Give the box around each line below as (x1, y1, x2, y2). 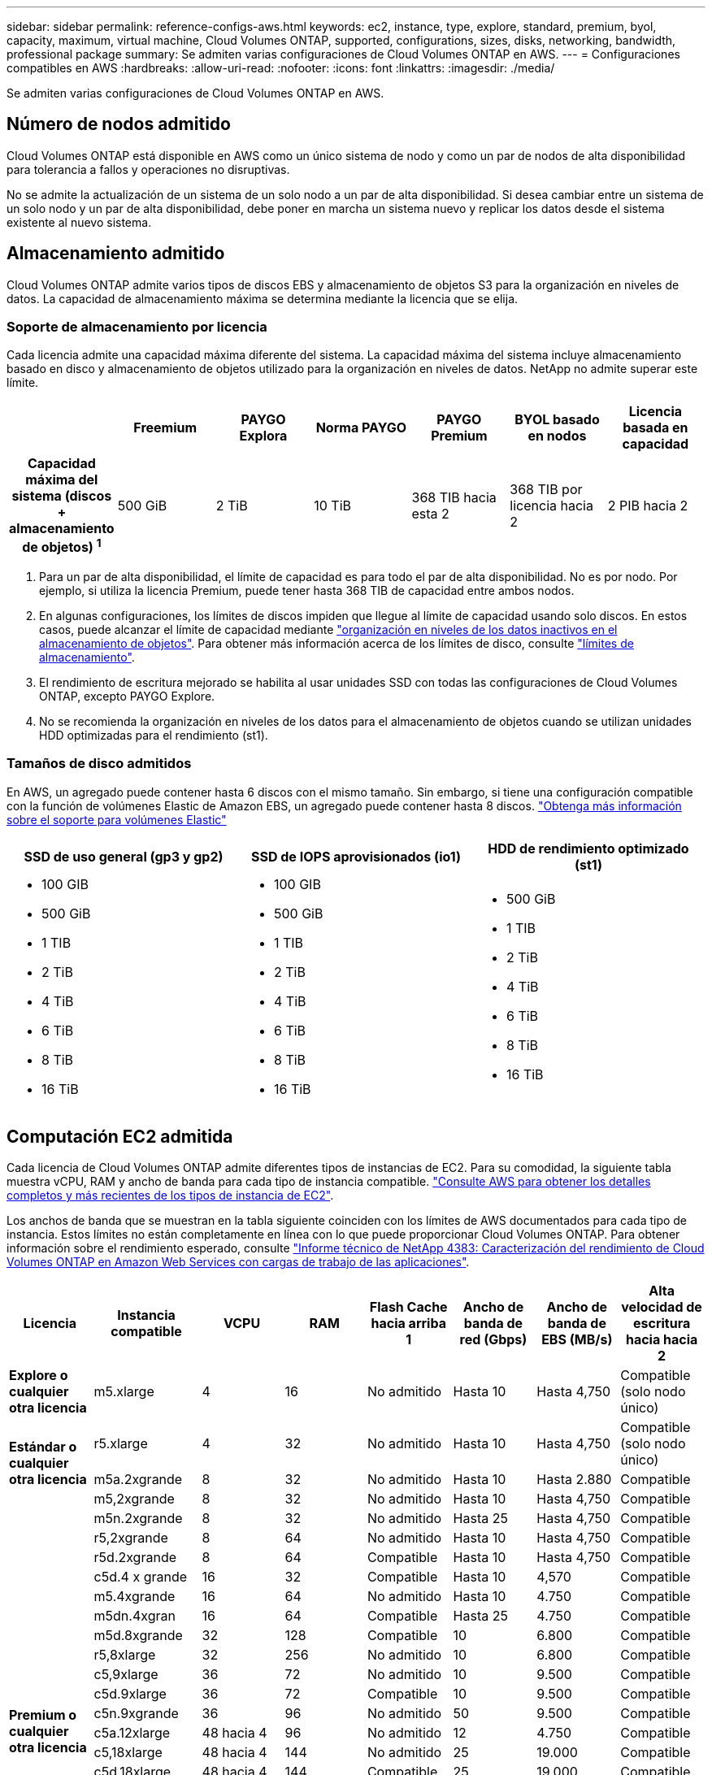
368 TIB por (510, 481, 583, 498)
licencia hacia (510, 497, 593, 514)
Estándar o (9, 1439, 77, 1456)
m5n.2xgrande (93, 1510, 183, 1527)
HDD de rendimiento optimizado (488, 840, 689, 857)
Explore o (9, 1367, 68, 1384)
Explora (239, 427, 288, 445)
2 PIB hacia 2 (607, 497, 688, 514)
